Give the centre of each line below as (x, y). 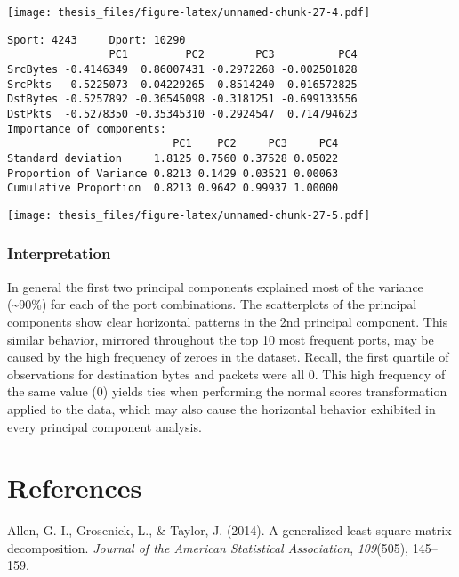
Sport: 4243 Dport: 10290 (97, 40)
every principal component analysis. (105, 426)
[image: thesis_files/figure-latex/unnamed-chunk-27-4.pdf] (189, 12)
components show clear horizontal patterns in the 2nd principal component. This (228, 321)
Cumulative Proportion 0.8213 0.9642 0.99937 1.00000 (173, 188)
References (75, 488)
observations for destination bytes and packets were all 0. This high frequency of (226, 374)
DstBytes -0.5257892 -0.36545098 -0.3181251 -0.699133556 (182, 99)
